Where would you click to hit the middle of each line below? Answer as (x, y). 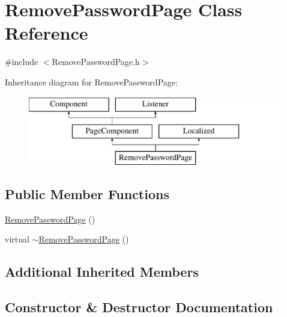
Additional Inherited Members (102, 272)
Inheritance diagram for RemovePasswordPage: (91, 82)
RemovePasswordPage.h (96, 62)
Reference (47, 33)
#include (22, 62)
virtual (17, 239)
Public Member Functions (87, 193)
